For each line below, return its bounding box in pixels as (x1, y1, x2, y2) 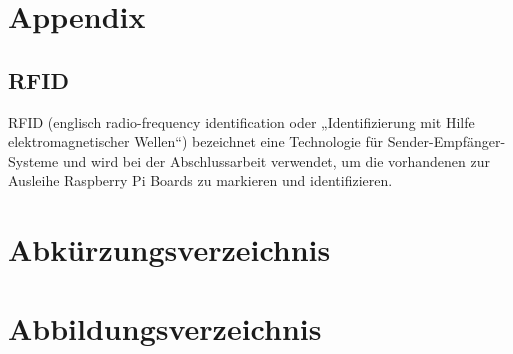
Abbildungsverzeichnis (8, 307, 322, 348)
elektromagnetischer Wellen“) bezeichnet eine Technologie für (8, 131, 384, 152)
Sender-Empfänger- (387, 131, 506, 152)
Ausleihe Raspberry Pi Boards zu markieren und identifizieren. (8, 170, 393, 191)
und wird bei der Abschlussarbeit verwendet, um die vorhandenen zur (62, 150, 491, 171)
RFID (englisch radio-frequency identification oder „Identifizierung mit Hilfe (8, 111, 475, 132)
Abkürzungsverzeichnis (8, 229, 331, 270)
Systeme (8, 150, 59, 171)
